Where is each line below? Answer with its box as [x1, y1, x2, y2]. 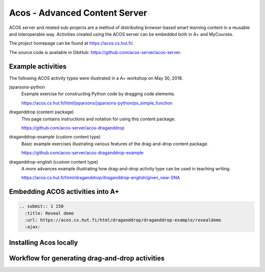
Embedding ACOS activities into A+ [9, 188, 120, 196]
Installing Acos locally [9, 238, 78, 246]
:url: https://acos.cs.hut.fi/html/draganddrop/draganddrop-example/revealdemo [25, 218, 222, 223]
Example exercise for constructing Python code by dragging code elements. [21, 91, 175, 97]
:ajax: [25, 224, 41, 230]
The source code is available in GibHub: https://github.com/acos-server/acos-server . [9, 49, 182, 55]
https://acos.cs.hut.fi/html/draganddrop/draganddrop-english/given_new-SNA [21, 175, 180, 181]
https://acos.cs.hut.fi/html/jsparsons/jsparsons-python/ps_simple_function [21, 100, 173, 106]
